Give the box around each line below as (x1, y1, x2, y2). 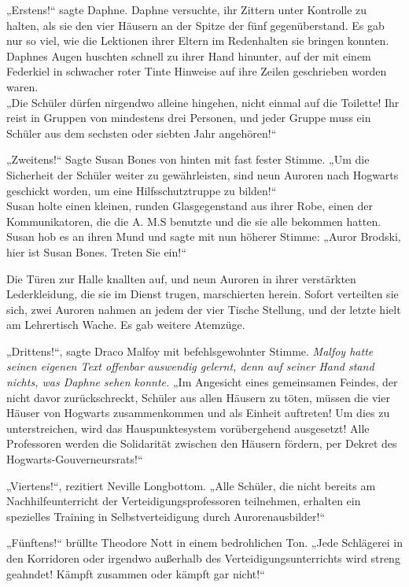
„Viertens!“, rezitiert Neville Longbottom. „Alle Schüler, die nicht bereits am (6, 477, 376, 493)
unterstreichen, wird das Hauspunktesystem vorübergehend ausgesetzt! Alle (6, 419, 370, 436)
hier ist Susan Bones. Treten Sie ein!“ (6, 243, 186, 260)
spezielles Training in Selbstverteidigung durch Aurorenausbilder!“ (6, 508, 326, 524)
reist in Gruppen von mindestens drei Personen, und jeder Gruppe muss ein (6, 109, 371, 126)
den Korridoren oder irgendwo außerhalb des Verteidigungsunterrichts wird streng (6, 550, 400, 566)
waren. (6, 78, 39, 94)
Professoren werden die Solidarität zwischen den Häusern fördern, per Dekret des (6, 435, 397, 452)
